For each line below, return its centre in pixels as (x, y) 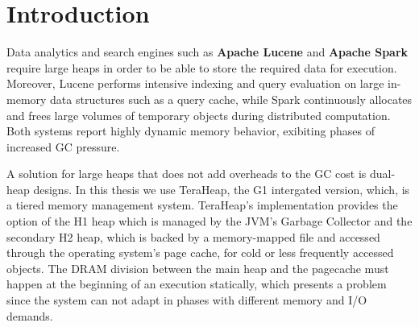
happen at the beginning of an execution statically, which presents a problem (197, 284)
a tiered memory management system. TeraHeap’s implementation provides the (202, 205)
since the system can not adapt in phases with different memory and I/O (187, 300)
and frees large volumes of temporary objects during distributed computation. (199, 115)
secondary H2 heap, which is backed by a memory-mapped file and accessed (193, 236)
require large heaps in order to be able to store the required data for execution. (202, 67)
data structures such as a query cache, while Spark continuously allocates (231, 99)
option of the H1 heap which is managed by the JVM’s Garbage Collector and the (209, 221)
